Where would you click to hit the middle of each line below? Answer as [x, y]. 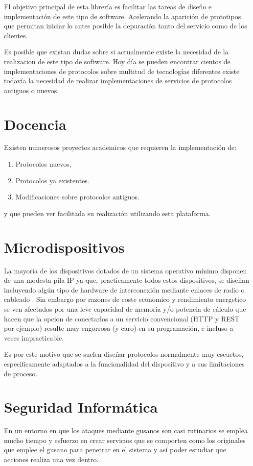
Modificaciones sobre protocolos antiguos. [77, 197]
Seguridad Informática [81, 407]
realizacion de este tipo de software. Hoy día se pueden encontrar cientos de [117, 61]
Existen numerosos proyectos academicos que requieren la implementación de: [120, 147]
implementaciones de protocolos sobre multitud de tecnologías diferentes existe [122, 71]
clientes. [16, 35]
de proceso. [21, 373]
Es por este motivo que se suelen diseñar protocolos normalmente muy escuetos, [124, 354]
